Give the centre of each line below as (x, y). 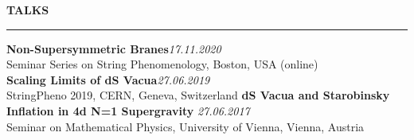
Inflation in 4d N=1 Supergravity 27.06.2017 (128, 110)
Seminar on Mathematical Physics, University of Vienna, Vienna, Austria (186, 126)
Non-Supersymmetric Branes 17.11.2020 (114, 48)
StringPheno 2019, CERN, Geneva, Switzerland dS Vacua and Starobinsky (198, 95)
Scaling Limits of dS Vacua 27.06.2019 (108, 79)
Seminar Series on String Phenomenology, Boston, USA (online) (162, 64)
